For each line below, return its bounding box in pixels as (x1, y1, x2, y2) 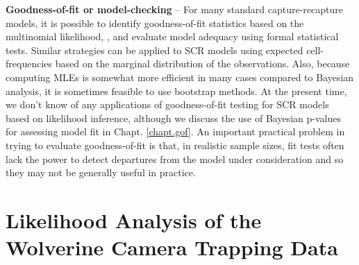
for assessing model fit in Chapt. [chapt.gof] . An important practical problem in (6, 124, 345, 139)
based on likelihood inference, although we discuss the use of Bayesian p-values (6, 110, 341, 125)
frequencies (6, 56, 53, 71)
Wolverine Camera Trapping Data (6, 233, 338, 262)
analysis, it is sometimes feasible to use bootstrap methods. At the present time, (6, 83, 347, 98)
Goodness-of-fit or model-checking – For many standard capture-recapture (6, 2, 343, 16)
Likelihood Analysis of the (6, 205, 262, 234)
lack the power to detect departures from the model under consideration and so (6, 151, 344, 166)
